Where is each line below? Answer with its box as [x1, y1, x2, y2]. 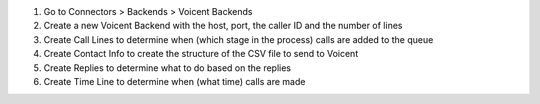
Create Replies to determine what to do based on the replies [43, 61, 292, 74]
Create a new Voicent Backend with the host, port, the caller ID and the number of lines [43, 20, 403, 32]
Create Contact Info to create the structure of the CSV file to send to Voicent [43, 48, 359, 60]
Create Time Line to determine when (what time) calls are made [43, 75, 306, 87]
